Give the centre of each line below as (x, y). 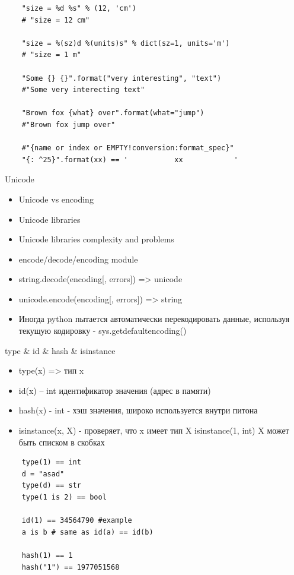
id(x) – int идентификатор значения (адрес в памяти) (115, 390)
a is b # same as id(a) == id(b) (87, 532)
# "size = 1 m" (51, 55)
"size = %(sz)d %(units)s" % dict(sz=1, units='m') (126, 43)
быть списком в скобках (62, 442)
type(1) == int (51, 462)
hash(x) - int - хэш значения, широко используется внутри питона (138, 410)
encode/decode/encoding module (78, 259)
